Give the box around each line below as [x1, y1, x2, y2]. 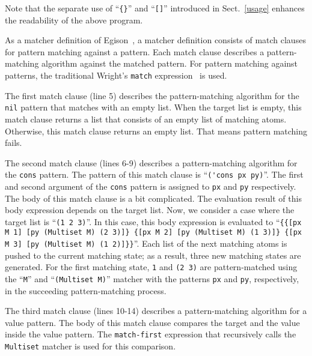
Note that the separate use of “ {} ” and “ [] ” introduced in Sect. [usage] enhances [5, 2, 305, 14]
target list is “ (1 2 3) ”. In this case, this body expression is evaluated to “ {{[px [5, 215, 302, 228]
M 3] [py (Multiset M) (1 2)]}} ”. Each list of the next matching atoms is [5, 237, 287, 250]
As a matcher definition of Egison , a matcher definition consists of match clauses [5, 34, 306, 46]
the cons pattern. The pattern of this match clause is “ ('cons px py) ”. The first [5, 168, 304, 181]
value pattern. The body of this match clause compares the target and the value [5, 316, 300, 328]
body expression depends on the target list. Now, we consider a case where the [5, 204, 295, 216]
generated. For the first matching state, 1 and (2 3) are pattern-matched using [5, 261, 298, 273]
